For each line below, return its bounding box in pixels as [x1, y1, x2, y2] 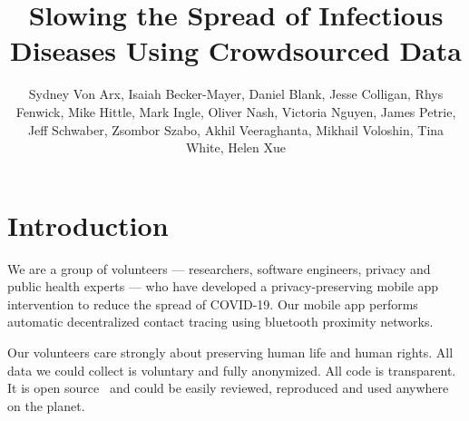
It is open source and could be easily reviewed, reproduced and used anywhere [7, 378, 449, 397]
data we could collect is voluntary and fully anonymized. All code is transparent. [7, 360, 456, 379]
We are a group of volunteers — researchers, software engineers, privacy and [7, 259, 431, 278]
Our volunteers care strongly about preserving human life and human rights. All [7, 343, 454, 361]
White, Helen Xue [185, 138, 287, 157]
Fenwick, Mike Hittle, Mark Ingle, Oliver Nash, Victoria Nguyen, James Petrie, [15, 102, 456, 121]
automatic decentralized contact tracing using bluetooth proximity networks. [7, 312, 434, 331]
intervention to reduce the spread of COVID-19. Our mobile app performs [7, 294, 418, 313]
